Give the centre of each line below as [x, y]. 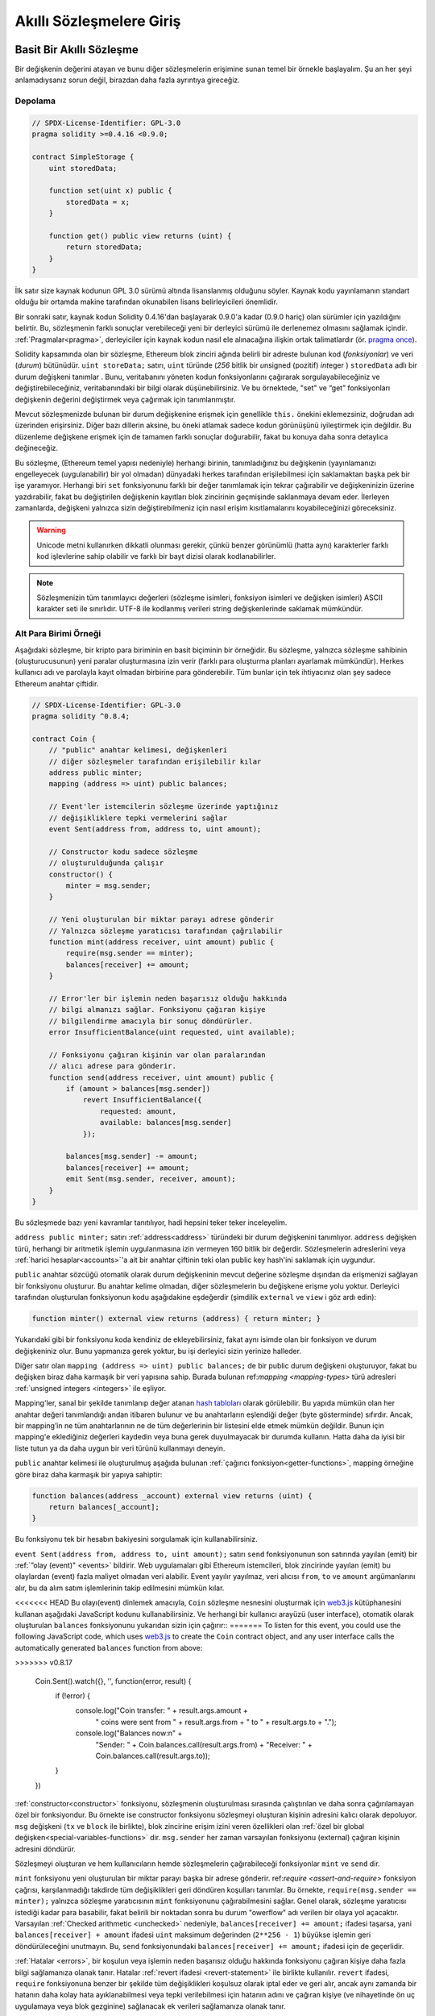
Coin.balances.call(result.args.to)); [153, 1756]
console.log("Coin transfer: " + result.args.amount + [162, 1710]
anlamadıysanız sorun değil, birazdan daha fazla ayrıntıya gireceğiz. [128, 80]
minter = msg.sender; [108, 885]
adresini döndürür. [46, 1849]
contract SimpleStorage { [83, 157]
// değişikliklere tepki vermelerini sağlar [138, 818]
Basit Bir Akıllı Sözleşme [77, 50]
